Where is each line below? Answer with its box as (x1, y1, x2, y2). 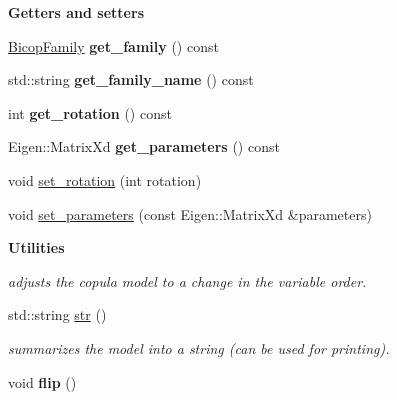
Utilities (8, 237, 65, 258)
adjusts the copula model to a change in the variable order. (8, 270, 367, 291)
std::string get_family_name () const (8, 69, 254, 90)
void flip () (8, 371, 77, 392)
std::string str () (8, 304, 107, 325)
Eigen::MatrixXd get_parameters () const (8, 136, 280, 157)
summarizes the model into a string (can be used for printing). (8, 337, 390, 358)
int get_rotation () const (8, 102, 172, 123)
